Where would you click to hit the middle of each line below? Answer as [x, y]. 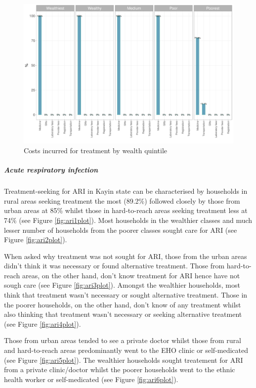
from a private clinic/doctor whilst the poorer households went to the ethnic [120, 369]
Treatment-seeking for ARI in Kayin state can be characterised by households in [126, 191]
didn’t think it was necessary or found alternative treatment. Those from [114, 266]
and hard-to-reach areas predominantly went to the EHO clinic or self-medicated [126, 350]
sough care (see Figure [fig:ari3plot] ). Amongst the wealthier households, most [122, 285]
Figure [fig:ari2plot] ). [36, 239]
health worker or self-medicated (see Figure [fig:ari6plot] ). [91, 379]
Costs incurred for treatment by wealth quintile [96, 150]
